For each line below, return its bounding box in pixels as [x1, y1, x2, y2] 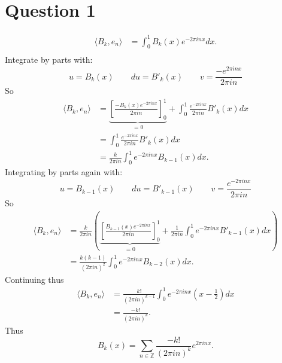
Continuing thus [5, 273, 64, 285]
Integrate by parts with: [5, 53, 93, 66]
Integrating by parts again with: [5, 166, 123, 178]
